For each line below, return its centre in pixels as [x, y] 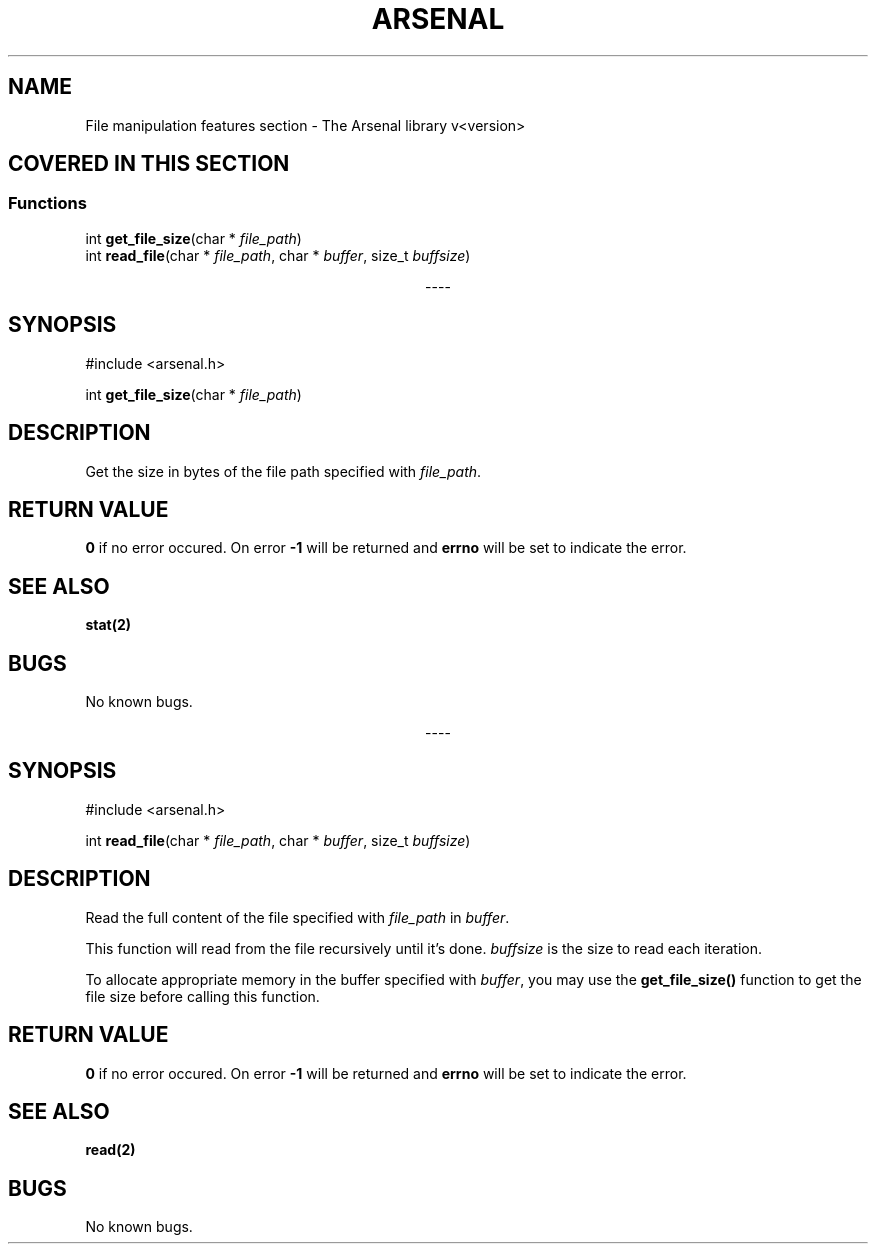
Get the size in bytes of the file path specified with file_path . [283, 471]
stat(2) [108, 625]
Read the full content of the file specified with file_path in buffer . [297, 917]
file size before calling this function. [202, 996]
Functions [47, 203]
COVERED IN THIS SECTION [149, 164]
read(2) [110, 1150]
